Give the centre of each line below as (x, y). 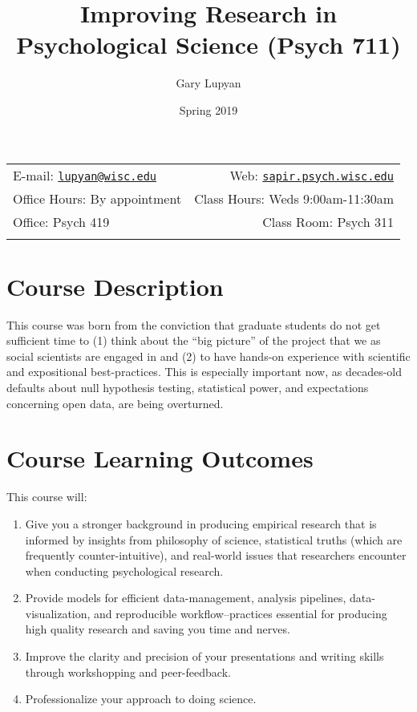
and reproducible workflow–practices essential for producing (241, 613)
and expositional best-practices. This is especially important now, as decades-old (204, 372)
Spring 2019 (208, 109)
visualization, (58, 613)
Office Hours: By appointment (97, 198)
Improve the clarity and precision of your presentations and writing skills (204, 656)
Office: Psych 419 (61, 221)
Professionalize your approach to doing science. (141, 699)
